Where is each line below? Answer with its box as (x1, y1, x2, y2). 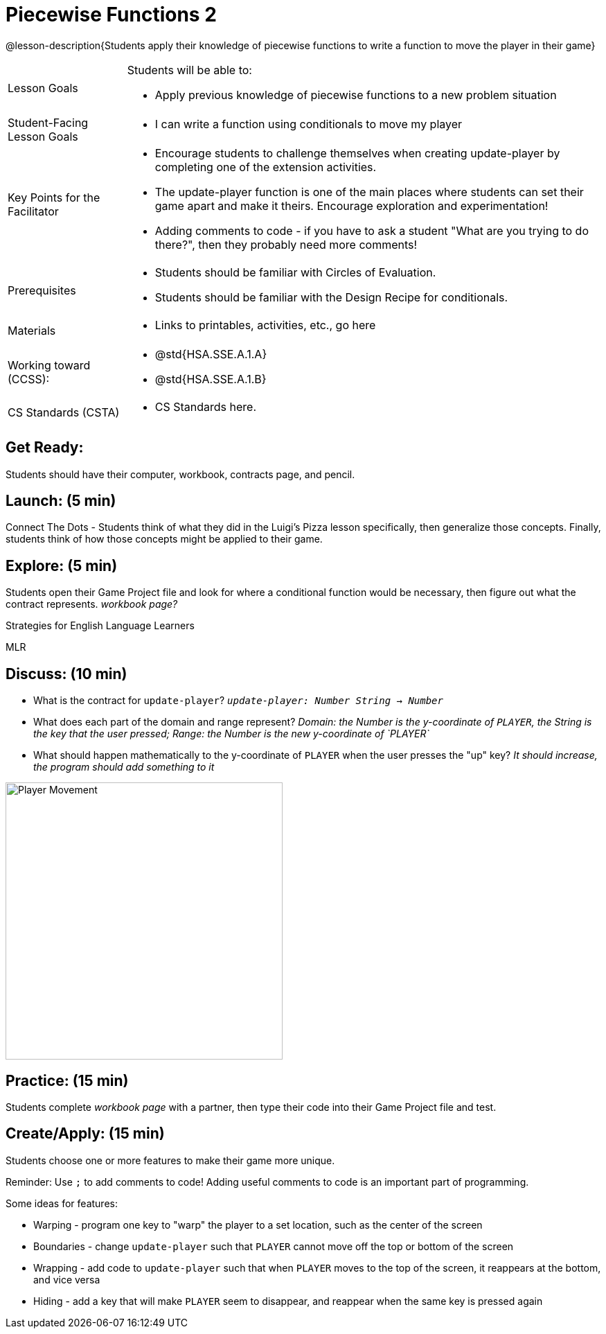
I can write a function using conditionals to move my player (154, 116, 463, 131)
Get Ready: (6, 439, 84, 457)
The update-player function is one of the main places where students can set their (154, 184, 584, 199)
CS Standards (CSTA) (8, 405, 120, 419)
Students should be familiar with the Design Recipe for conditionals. (154, 290, 508, 304)
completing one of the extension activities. (154, 159, 377, 174)
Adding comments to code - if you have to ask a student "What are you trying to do (154, 223, 589, 238)
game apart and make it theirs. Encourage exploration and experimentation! (154, 198, 549, 213)
